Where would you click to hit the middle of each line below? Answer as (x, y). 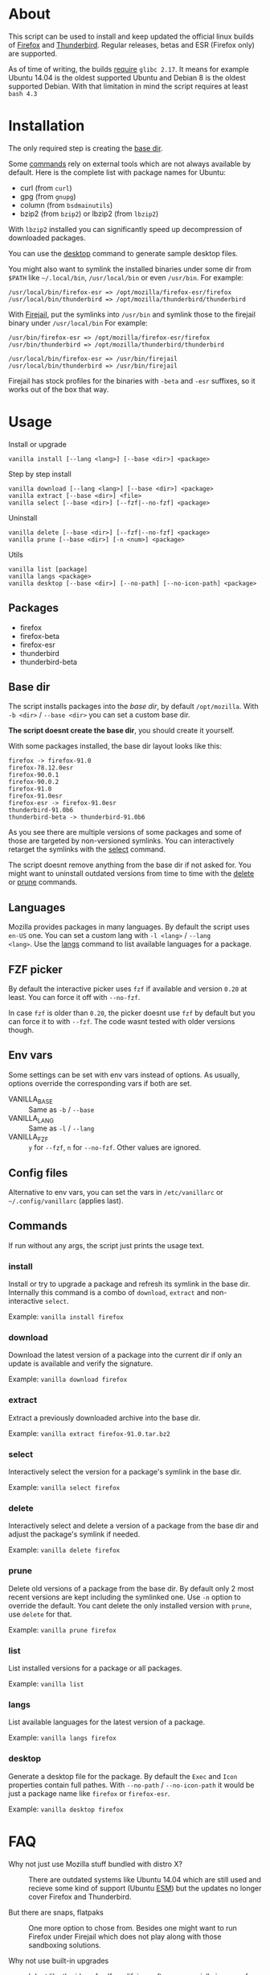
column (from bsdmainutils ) (66, 205)
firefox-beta (40, 636)
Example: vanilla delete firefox (64, 1550)
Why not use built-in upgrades (59, 1960)
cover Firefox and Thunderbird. (80, 1896)
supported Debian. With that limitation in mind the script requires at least (129, 86)
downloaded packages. (47, 238)
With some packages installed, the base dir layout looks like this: (115, 746)
